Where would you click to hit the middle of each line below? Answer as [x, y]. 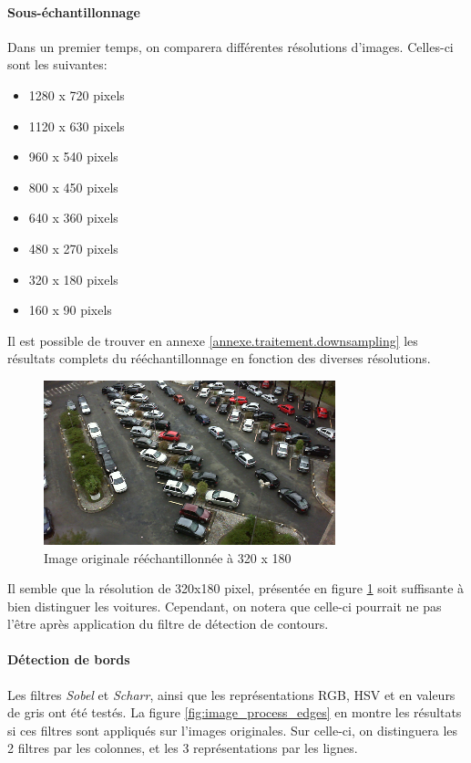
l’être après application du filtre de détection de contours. [168, 624]
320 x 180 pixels [73, 279]
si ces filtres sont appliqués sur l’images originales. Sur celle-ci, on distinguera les [233, 730]
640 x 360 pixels [73, 218]
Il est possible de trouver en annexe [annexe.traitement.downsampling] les [213, 340]
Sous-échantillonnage [74, 11]
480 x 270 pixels [73, 248]
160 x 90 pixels [70, 310]
